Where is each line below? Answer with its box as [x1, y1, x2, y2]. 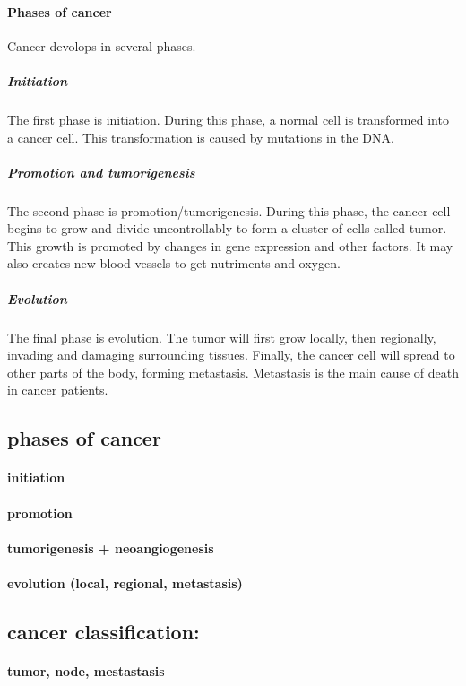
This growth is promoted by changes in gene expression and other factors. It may [7, 236, 453, 255]
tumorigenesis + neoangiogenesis [7, 538, 214, 557]
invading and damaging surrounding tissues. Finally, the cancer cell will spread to [7, 345, 455, 364]
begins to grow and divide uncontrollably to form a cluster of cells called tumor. [7, 219, 447, 238]
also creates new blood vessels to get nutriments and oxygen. [7, 254, 341, 273]
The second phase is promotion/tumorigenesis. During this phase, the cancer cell [7, 201, 451, 220]
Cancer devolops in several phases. [7, 36, 196, 55]
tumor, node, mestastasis [7, 661, 165, 680]
